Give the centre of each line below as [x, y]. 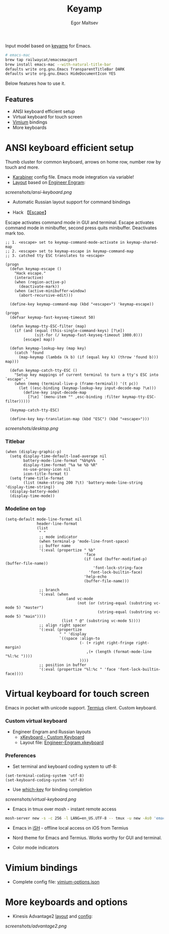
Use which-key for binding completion [52, 790]
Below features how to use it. [35, 83]
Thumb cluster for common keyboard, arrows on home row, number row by [83, 162]
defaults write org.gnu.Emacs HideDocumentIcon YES [60, 74]
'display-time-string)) [30, 487]
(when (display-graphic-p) [33, 452]
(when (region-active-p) [40, 282]
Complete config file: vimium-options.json [56, 882]
